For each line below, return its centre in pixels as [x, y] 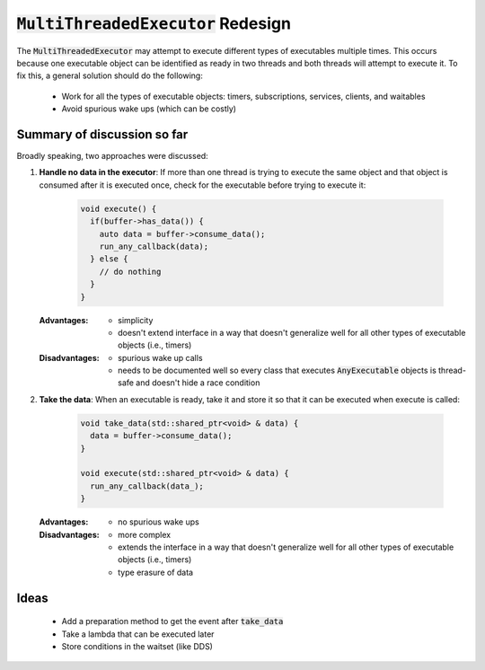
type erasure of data [155, 572]
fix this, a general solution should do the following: [110, 75]
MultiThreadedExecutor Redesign [154, 23]
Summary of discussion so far [102, 134]
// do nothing [130, 271]
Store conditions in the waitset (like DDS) [137, 646]
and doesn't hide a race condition [198, 383]
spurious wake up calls [160, 357]
